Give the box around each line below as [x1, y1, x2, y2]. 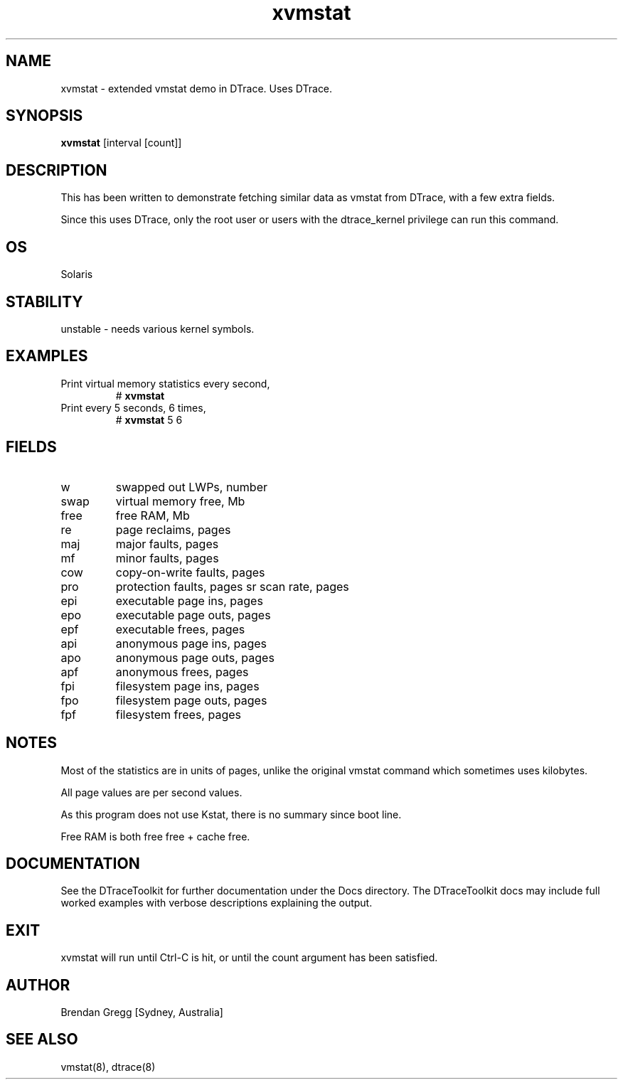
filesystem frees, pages [115, 707, 241, 722]
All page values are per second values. [60, 786, 243, 798]
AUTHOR [6, 976, 70, 994]
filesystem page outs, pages [115, 693, 267, 707]
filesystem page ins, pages [115, 678, 260, 693]
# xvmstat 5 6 [115, 413, 183, 426]
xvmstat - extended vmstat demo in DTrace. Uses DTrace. [60, 82, 333, 95]
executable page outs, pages [115, 607, 271, 622]
